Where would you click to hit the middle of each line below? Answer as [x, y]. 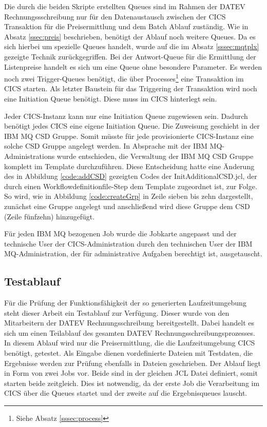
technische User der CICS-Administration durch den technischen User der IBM [128, 243]
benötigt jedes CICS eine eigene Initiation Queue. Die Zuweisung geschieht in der [132, 126]
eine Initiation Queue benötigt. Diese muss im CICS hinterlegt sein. [111, 98]
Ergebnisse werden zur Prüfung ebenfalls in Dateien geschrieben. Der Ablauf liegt [132, 363]
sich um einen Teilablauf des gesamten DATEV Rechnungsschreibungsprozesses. [130, 332]
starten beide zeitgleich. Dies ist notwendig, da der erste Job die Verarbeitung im [132, 383]
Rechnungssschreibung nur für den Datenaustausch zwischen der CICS [115, 16]
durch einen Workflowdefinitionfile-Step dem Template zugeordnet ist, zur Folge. [131, 186]
